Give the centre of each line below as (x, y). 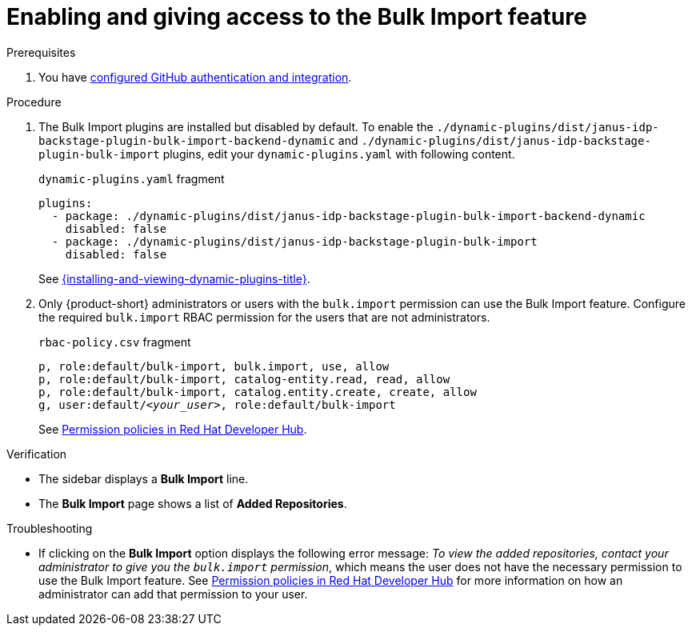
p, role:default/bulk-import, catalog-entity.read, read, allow (244, 379)
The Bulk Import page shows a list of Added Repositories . (193, 503)
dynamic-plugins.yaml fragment (132, 178)
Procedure (34, 102)
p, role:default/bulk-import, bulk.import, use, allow (214, 366)
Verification (37, 454)
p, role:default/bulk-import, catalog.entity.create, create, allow (258, 392)
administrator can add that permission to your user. (173, 594)
